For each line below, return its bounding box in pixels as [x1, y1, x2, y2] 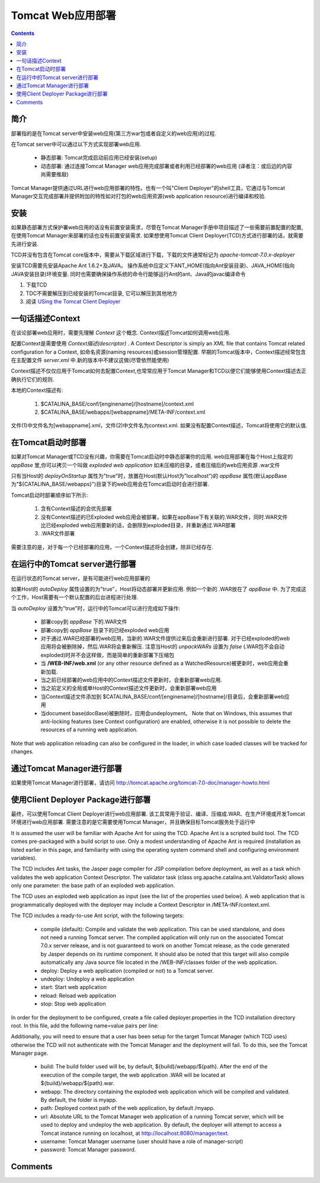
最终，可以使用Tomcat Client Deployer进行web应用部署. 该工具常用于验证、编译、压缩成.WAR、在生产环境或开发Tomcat [11, 810, 305, 817]
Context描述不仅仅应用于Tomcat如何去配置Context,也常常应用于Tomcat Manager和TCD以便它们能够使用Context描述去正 [11, 367, 306, 375]
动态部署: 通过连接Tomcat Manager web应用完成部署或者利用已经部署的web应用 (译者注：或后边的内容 [40, 162, 293, 169]
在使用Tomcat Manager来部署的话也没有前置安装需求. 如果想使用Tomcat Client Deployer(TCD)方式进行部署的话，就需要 [11, 232, 304, 239]
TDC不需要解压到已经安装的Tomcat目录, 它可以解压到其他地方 [25, 290, 178, 297]
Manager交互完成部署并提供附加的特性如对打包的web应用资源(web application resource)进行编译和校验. [11, 192, 266, 199]
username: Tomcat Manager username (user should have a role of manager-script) [40, 1138, 244, 1145]
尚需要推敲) [40, 171, 69, 178]
